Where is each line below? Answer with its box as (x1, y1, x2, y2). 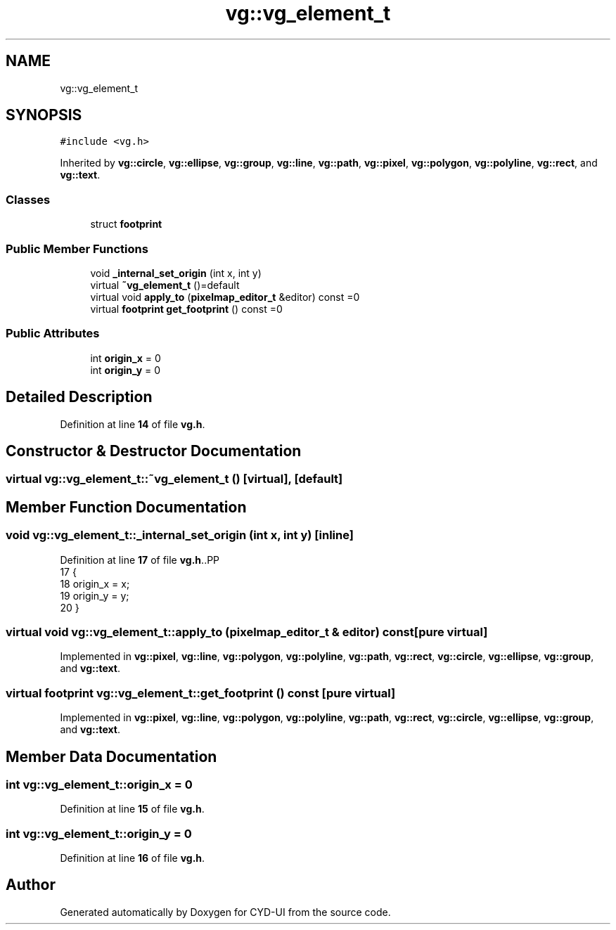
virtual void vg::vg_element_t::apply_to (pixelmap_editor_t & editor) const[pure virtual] (6, 624, 488, 639)
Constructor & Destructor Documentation (6, 441, 302, 460)
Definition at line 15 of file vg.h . (60, 803, 205, 815)
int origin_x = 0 (90, 351, 161, 364)
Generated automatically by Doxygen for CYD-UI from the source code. (60, 905, 391, 918)
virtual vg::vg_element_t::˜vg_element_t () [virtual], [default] (6, 472, 343, 486)
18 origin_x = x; (60, 577, 130, 590)
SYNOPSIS (6, 106, 82, 124)
